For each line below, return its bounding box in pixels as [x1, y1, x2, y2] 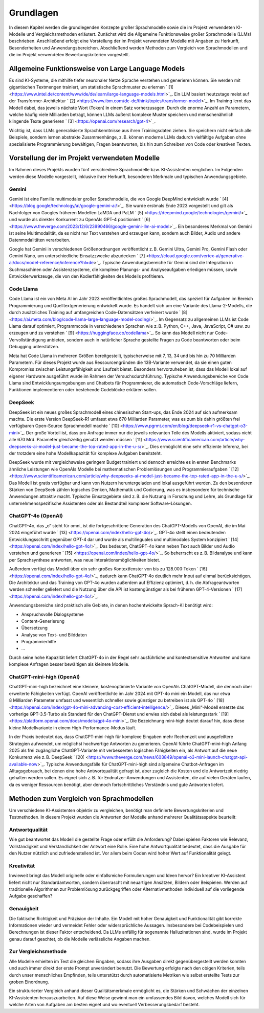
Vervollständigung [9, 337, 46, 342]
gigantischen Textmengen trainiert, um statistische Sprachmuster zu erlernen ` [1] [9, 84, 174, 90]
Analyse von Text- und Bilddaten [21, 631, 88, 638]
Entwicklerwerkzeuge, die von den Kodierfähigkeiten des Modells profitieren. [9, 273, 165, 279]
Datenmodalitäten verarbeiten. [9, 237, 70, 243]
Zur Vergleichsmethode [9, 948, 67, 955]
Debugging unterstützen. [9, 344, 60, 350]
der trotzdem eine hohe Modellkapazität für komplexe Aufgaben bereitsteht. [9, 450, 162, 456]
